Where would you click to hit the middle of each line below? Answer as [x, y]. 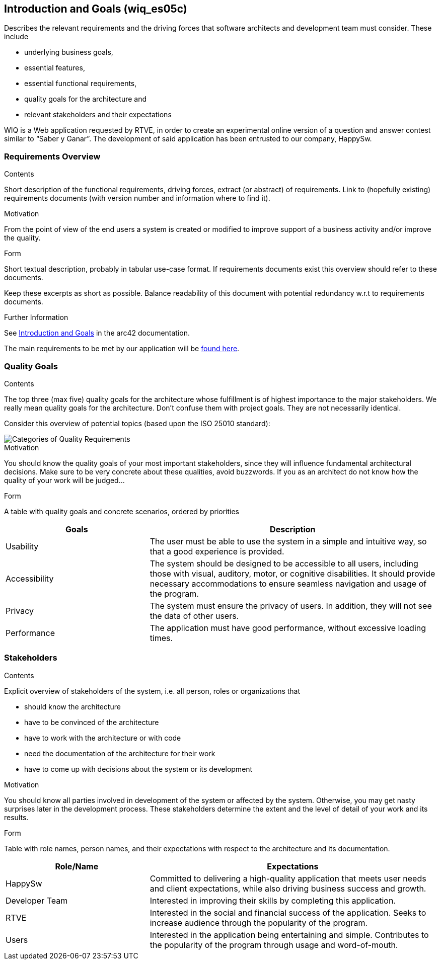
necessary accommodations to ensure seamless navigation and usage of [288, 583]
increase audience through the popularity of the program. [259, 922]
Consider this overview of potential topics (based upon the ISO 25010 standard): [137, 423]
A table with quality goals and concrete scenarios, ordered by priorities [122, 511]
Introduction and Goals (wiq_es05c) [96, 9]
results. [16, 817]
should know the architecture [72, 706]
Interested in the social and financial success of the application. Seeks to [288, 912]
